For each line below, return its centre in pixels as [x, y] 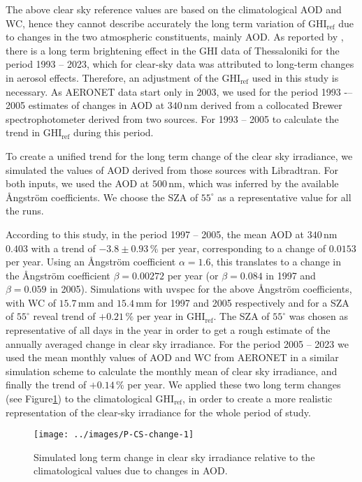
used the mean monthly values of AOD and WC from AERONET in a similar [172, 357]
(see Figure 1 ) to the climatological [79, 399]
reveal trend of [64, 316]
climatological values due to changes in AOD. [131, 470]
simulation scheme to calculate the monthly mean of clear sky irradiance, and [172, 371]
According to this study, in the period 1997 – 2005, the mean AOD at [155, 234]
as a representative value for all [284, 197]
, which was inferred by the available [260, 183]
